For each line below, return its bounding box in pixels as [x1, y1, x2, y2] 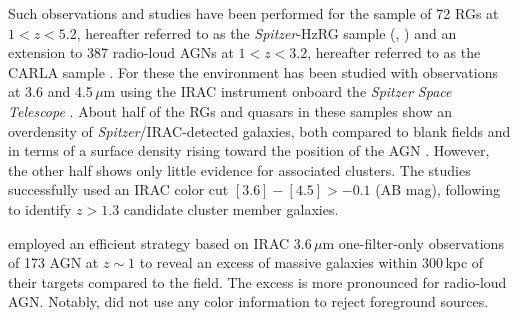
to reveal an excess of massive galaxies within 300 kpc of [139, 252, 484, 273]
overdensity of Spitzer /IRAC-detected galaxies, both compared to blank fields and [8, 120, 511, 141]
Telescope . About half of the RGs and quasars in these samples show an [8, 100, 452, 121]
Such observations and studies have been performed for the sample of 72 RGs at [8, 3, 499, 23]
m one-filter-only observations [322, 232, 504, 253]
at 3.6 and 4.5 [8, 81, 93, 102]
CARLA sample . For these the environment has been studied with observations [8, 61, 498, 82]
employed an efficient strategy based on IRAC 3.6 [8, 232, 312, 253]
